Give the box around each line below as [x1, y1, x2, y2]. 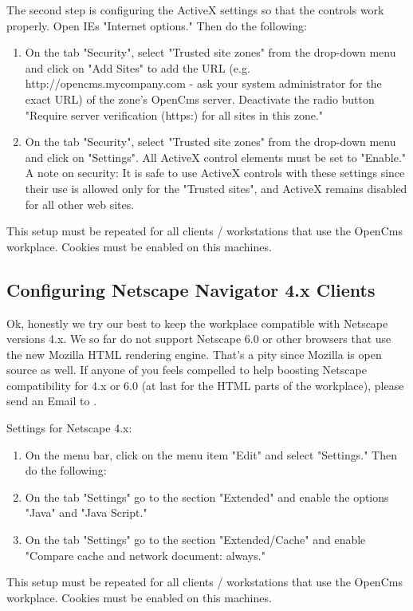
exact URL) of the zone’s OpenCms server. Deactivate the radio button [25, 90, 375, 107]
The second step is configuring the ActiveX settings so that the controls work [6, 2, 384, 18]
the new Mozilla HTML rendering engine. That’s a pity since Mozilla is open [6, 345, 382, 362]
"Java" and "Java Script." [25, 504, 147, 521]
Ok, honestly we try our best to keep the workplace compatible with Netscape [6, 314, 388, 331]
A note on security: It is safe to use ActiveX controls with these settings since [25, 164, 405, 181]
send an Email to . [6, 392, 97, 409]
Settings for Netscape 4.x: [6, 420, 132, 436]
